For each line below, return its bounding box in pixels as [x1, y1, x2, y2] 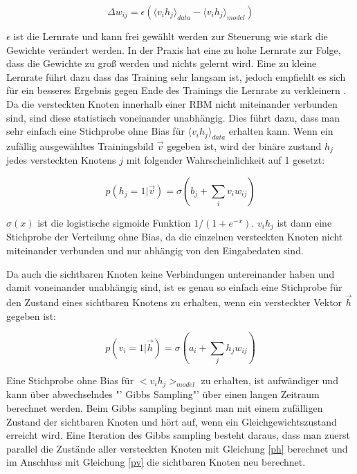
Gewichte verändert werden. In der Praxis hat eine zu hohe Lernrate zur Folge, [6, 42, 341, 57]
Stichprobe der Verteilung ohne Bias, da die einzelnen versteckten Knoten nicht [6, 229, 343, 244]
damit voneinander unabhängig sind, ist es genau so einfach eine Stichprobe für [6, 280, 342, 294]
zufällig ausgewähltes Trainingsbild [6, 138, 154, 153]
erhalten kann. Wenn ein [228, 124, 333, 138]
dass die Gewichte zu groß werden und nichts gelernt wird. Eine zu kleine [6, 56, 317, 70]
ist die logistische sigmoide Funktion [37, 216, 191, 229]
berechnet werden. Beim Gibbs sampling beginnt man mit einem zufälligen [6, 401, 323, 415]
